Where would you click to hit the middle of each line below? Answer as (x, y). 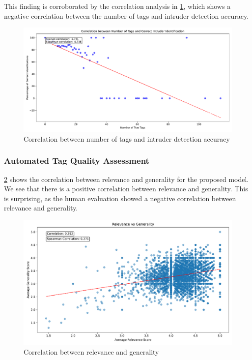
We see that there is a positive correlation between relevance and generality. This (126, 189)
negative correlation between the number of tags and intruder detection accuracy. (126, 15)
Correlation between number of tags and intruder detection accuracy (127, 138)
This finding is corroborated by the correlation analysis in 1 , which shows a (117, 6)
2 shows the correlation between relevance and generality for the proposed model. (126, 179)
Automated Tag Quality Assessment (77, 161)
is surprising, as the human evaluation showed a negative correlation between (120, 198)
